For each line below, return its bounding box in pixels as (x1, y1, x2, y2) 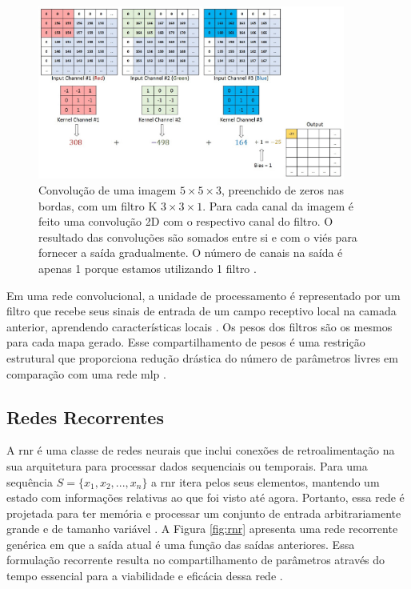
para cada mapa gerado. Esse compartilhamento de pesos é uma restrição (6, 334, 365, 351)
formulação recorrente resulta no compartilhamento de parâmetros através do (6, 551, 385, 568)
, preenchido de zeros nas (221, 181, 345, 198)
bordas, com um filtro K (38, 197, 158, 214)
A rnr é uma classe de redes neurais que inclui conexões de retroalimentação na (6, 442, 395, 459)
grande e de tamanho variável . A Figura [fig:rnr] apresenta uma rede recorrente (6, 520, 398, 537)
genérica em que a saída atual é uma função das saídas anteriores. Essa (6, 535, 355, 552)
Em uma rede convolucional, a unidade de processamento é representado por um (6, 286, 401, 303)
